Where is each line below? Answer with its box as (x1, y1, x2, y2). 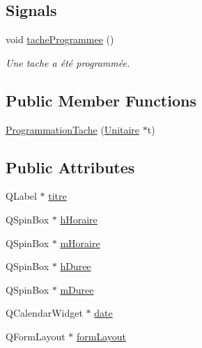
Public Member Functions (6, 89, 196, 111)
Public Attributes (6, 156, 135, 177)
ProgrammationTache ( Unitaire (6, 122, 140, 136)
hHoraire (60, 212, 98, 226)
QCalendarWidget (6, 306, 83, 320)
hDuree (60, 259, 91, 274)
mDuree (60, 282, 94, 296)
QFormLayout (6, 329, 65, 343)
